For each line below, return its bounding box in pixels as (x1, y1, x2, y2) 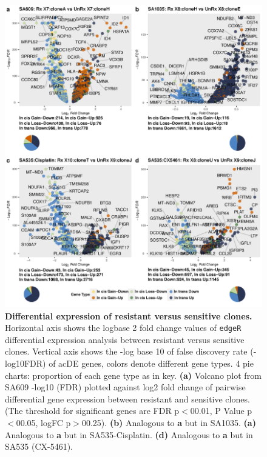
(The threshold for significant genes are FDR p (5, 404, 180, 417)
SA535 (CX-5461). (5, 440, 73, 453)
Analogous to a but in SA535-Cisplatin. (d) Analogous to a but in (5, 428, 253, 441)
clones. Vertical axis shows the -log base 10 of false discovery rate (5, 345, 248, 358)
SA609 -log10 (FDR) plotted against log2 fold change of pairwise (5, 381, 246, 393)
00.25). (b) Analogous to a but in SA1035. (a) (81, 416, 256, 429)
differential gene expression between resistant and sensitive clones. (5, 392, 250, 405)
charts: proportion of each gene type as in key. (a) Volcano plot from (5, 369, 262, 381)
